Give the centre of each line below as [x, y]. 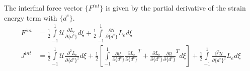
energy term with [31, 17]
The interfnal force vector [44, 8]
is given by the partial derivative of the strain [176, 8]
